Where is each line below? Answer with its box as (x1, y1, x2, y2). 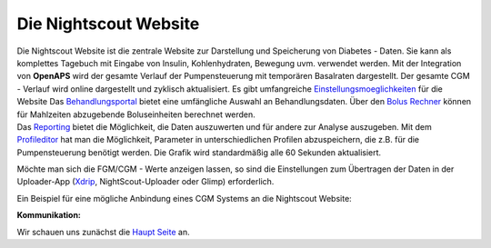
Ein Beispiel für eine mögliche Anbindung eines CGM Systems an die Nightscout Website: (16, 193, 352, 203)
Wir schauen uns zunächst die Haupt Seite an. (16, 226, 190, 237)
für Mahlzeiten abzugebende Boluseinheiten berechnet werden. (16, 109, 256, 120)
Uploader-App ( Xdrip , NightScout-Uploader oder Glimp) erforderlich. (16, 176, 275, 187)
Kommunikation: (16, 210, 82, 221)
